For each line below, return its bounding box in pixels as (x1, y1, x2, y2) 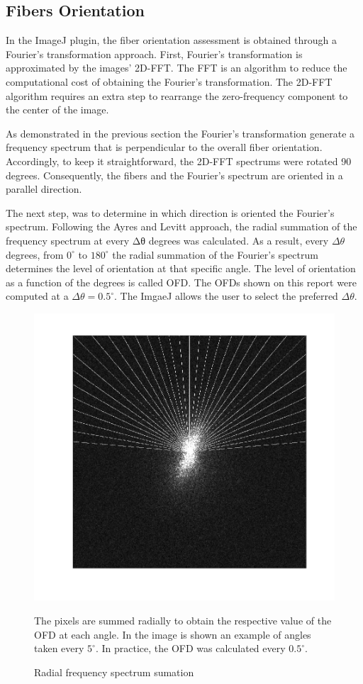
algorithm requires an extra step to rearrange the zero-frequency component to (6, 88, 348, 103)
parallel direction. (6, 181, 82, 196)
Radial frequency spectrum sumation (34, 664, 194, 679)
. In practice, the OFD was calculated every (95, 641, 286, 656)
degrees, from (6, 247, 64, 262)
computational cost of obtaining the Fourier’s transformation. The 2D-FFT (6, 74, 333, 89)
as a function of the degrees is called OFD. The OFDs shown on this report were (6, 274, 357, 289)
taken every (34, 641, 84, 656)
